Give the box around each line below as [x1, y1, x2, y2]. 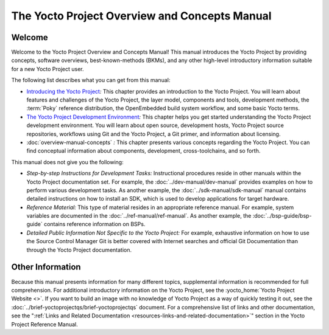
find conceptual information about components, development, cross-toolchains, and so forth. [26, 147, 261, 154]
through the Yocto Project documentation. [26, 246, 132, 254]
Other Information [11, 262, 82, 272]
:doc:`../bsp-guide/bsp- [252, 212, 312, 219]
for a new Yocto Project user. [11, 65, 85, 72]
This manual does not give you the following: [11, 158, 124, 165]
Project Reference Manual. [11, 320, 79, 328]
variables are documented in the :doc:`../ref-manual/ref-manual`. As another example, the [26, 212, 252, 219]
